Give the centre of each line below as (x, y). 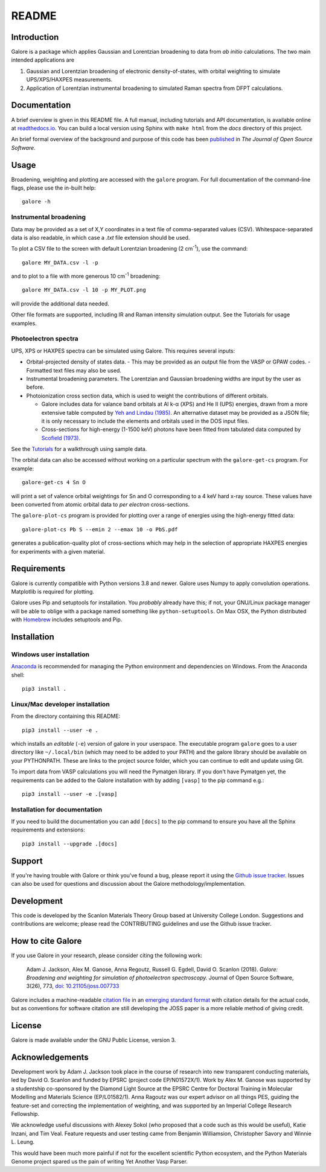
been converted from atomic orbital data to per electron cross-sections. (101, 505)
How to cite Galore (46, 941)
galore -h (36, 202)
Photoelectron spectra (45, 339)
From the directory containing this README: (66, 716)
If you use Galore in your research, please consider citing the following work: (107, 956)
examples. (24, 323)
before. (35, 387)
